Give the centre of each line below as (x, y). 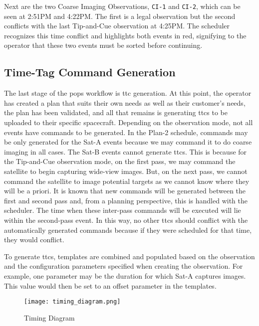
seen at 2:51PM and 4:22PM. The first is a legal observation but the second (120, 16)
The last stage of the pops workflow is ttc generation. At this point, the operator (128, 93)
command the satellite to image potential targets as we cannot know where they (127, 181)
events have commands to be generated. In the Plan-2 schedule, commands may (126, 132)
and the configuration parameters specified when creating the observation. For (124, 266)
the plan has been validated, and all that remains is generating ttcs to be (116, 112)
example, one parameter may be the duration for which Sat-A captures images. (125, 275)
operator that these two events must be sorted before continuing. (103, 45)
